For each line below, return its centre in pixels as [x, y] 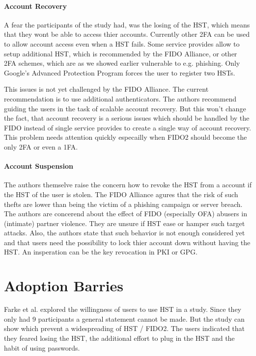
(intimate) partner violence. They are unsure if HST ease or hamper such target [125, 223]
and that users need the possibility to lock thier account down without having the [127, 242]
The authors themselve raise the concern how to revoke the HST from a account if [128, 185]
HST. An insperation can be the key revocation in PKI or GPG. [101, 252]
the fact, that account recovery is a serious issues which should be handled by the [127, 118]
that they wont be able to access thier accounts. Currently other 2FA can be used [127, 34]
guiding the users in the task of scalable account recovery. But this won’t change [125, 108]
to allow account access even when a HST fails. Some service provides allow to [122, 43]
